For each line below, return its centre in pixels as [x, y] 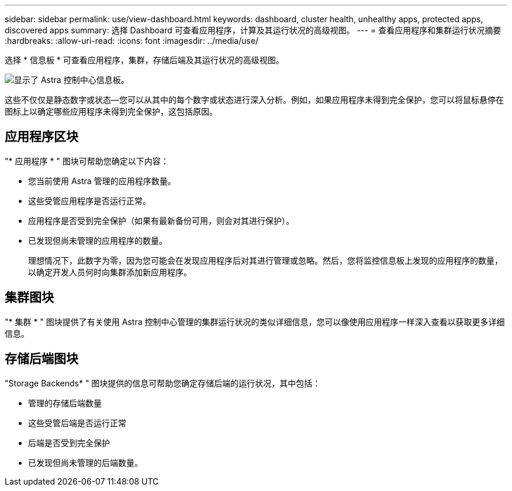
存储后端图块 [41, 359]
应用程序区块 [41, 137]
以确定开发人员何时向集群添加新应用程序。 [110, 272]
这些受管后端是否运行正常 [77, 423]
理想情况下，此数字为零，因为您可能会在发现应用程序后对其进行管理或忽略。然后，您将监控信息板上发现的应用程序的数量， [265, 260]
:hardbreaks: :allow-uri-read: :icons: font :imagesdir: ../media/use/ [132, 41]
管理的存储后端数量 [65, 403]
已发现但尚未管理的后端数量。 [85, 462]
